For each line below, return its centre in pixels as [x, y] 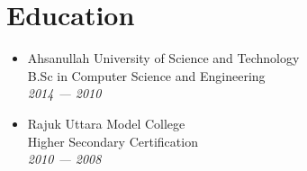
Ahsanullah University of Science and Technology [163, 58]
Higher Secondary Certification [113, 141]
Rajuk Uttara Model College [106, 123]
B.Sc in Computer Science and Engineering [146, 75]
